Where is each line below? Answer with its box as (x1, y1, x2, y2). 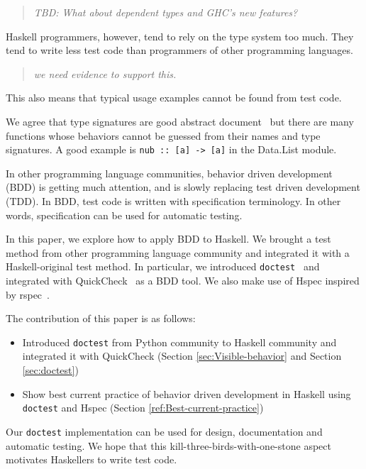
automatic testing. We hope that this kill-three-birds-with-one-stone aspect (6, 438, 331, 453)
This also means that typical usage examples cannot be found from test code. (6, 90, 342, 105)
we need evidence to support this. (33, 66, 177, 81)
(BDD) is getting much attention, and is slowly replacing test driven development (6, 180, 360, 194)
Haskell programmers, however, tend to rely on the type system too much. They (6, 28, 354, 43)
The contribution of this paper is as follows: (6, 311, 196, 326)
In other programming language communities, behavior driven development (6, 165, 333, 180)
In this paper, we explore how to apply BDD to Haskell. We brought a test (6, 231, 331, 246)
